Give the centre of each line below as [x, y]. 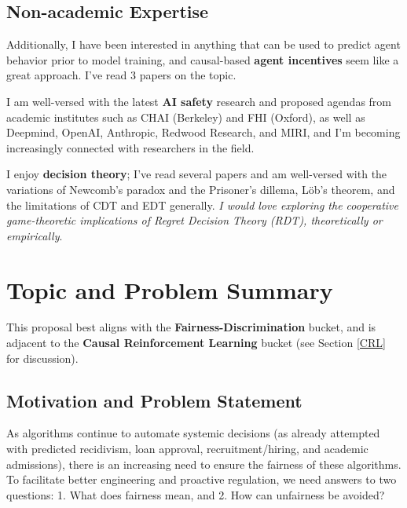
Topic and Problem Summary [170, 289]
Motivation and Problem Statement [154, 400]
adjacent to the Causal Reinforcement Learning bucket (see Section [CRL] [196, 343]
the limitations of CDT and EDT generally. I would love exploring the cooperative [202, 205]
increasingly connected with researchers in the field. [130, 147]
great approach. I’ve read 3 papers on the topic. [121, 75]
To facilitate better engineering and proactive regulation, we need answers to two [202, 479]
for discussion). [42, 358]
